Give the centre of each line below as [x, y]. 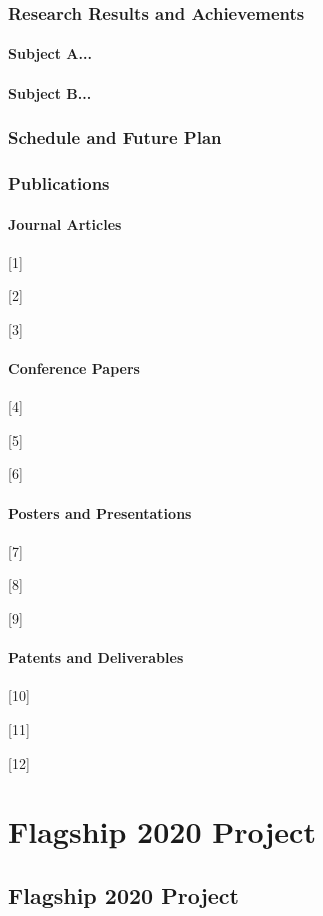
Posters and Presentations [100, 512]
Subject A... [50, 53]
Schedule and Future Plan [115, 137]
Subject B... [50, 92]
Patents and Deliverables [96, 657]
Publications [59, 182]
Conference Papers [74, 368]
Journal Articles [65, 223]
